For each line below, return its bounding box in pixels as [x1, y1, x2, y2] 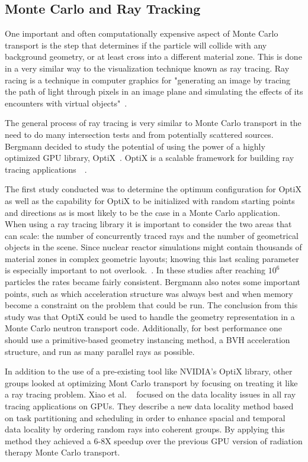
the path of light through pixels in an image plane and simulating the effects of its [5, 85, 303, 98]
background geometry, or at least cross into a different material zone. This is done [5, 50, 302, 63]
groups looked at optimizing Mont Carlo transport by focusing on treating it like [5, 376, 298, 389]
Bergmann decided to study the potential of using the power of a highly [5, 140, 265, 152]
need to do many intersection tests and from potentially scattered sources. [5, 128, 274, 140]
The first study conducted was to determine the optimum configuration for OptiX [5, 183, 301, 195]
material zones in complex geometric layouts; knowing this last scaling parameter [5, 252, 299, 264]
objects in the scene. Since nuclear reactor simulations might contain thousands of [5, 241, 302, 253]
